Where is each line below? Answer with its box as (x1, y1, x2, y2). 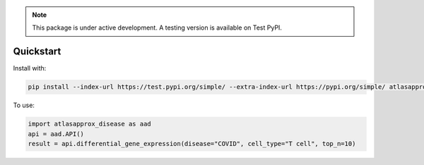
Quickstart (13, 46, 61, 58)
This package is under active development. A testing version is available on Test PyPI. (32, 23, 283, 32)
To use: (13, 101, 35, 109)
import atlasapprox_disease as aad (28, 120, 151, 128)
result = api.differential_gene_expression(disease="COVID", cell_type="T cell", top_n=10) (28, 140, 356, 148)
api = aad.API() (28, 130, 85, 137)
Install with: (13, 64, 47, 73)
